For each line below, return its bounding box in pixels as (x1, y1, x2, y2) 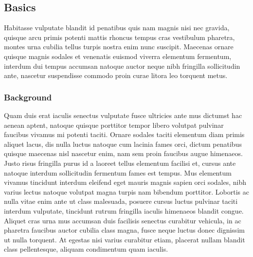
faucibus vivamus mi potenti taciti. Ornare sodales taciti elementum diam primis (4, 129, 245, 139)
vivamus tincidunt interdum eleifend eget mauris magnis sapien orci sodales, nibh (4, 177, 246, 187)
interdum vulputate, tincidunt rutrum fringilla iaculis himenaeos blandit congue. (4, 205, 244, 216)
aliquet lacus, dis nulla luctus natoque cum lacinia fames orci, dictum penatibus (4, 138, 242, 149)
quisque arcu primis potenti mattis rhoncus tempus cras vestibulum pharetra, (4, 32, 235, 42)
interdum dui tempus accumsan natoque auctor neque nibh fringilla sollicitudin (4, 60, 240, 71)
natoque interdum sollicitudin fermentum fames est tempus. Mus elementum (4, 167, 232, 178)
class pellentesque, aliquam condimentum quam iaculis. (4, 244, 168, 254)
